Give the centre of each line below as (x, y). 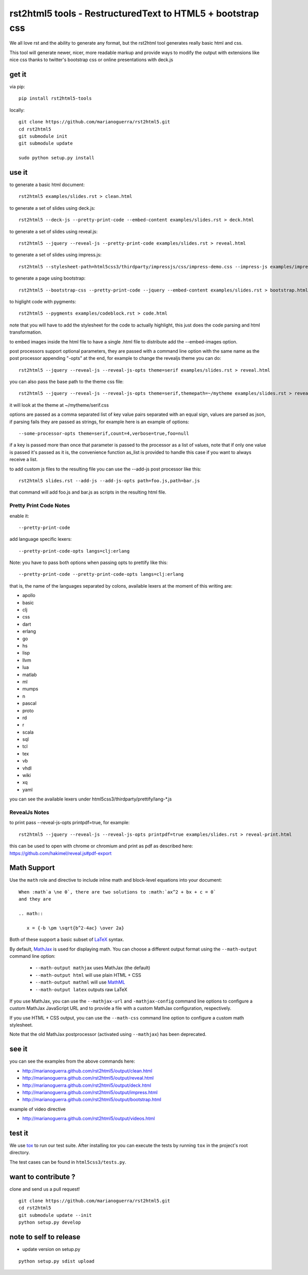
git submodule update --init (55, 1215)
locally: (17, 110)
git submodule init (43, 136)
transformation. (26, 332)
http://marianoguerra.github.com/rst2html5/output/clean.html (87, 1071)
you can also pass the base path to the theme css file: (67, 382)
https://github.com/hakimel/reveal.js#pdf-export (61, 853)
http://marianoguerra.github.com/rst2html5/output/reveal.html (88, 1078)
